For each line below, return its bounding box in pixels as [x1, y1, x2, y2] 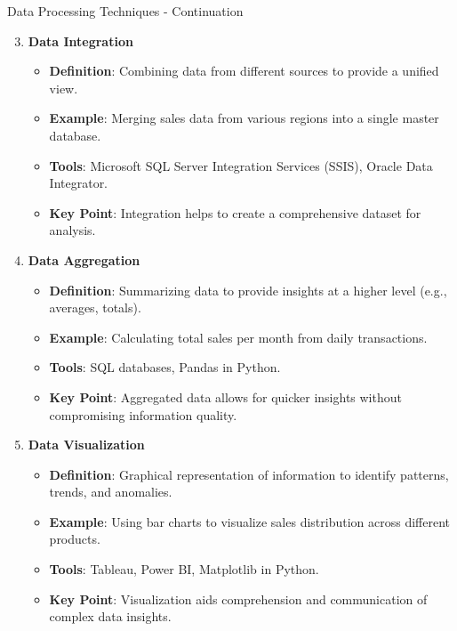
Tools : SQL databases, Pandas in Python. [49, 358, 281, 376]
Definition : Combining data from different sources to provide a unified [49, 61, 439, 80]
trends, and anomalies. [49, 482, 172, 501]
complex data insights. [49, 607, 172, 626]
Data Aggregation [28, 250, 140, 269]
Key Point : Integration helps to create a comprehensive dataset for [49, 203, 421, 222]
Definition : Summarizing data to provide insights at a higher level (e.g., [49, 280, 447, 299]
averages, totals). [49, 298, 141, 317]
